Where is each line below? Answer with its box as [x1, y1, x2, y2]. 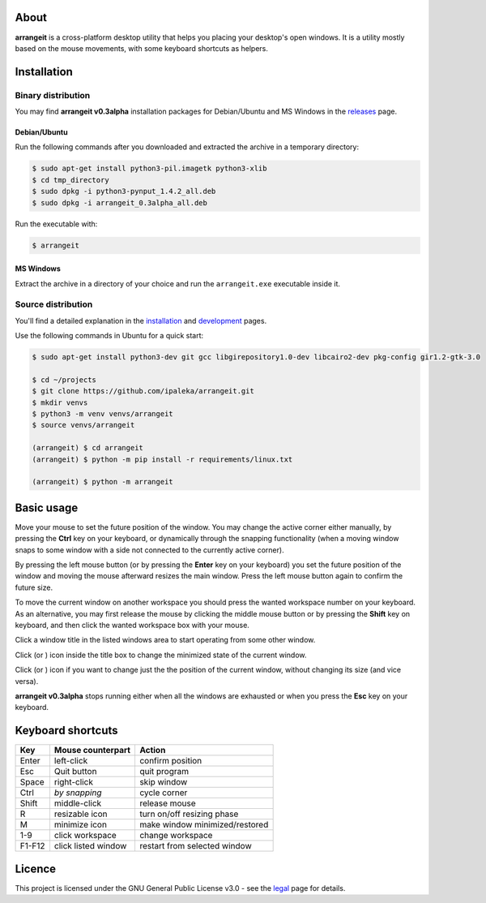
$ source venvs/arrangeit [32, 420, 135, 430]
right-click [53, 776, 93, 788]
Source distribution [15, 299, 93, 310]
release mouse [139, 798, 196, 809]
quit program [139, 766, 190, 777]
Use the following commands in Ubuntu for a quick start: [15, 331, 204, 341]
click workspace [53, 830, 117, 841]
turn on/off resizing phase [139, 808, 239, 819]
